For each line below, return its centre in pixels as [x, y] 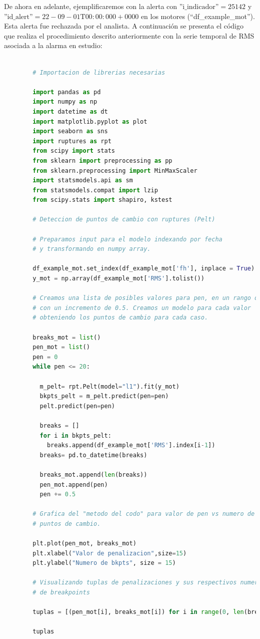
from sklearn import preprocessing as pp [102, 161]
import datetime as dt [70, 111]
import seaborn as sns [70, 131]
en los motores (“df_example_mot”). [198, 16]
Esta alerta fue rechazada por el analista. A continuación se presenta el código [124, 26]
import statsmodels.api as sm [83, 181]
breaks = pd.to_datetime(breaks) [93, 455]
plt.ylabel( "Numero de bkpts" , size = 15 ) [104, 563]
